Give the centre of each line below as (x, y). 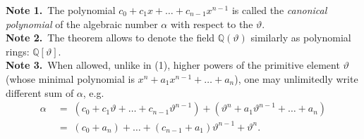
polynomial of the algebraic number (82, 24)
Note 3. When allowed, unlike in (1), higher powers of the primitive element (173, 65)
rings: (18, 51)
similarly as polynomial (301, 38)
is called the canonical (279, 10)
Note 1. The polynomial (61, 10)
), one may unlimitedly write (296, 78)
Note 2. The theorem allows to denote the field (110, 38)
